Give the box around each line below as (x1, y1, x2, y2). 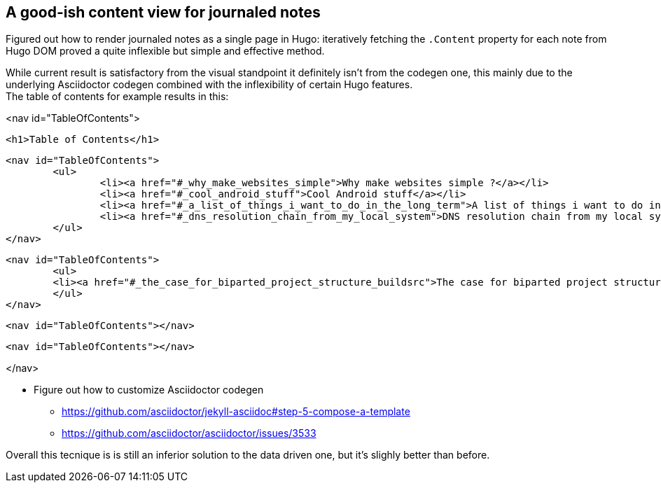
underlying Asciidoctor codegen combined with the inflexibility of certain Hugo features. (6, 78, 413, 91)
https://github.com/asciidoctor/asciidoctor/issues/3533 (62, 427, 316, 440)
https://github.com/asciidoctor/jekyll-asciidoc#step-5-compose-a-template (62, 405, 410, 418)
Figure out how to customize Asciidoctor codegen (34, 384, 264, 396)
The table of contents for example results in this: (6, 90, 229, 103)
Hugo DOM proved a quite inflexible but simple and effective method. (6, 45, 325, 57)
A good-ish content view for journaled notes (6, 4, 321, 21)
